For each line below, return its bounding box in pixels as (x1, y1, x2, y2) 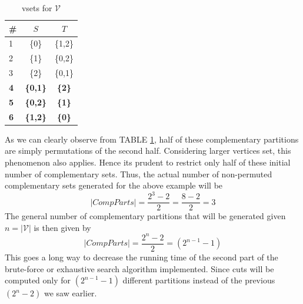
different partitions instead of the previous (122, 274, 275, 286)
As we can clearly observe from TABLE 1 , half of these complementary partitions (5, 133, 299, 145)
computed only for (5, 274, 71, 286)
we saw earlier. (44, 287, 97, 299)
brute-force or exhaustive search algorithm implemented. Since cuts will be (5, 262, 274, 275)
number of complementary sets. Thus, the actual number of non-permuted (5, 167, 272, 180)
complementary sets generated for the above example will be (5, 179, 223, 191)
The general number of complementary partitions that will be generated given (5, 210, 286, 222)
